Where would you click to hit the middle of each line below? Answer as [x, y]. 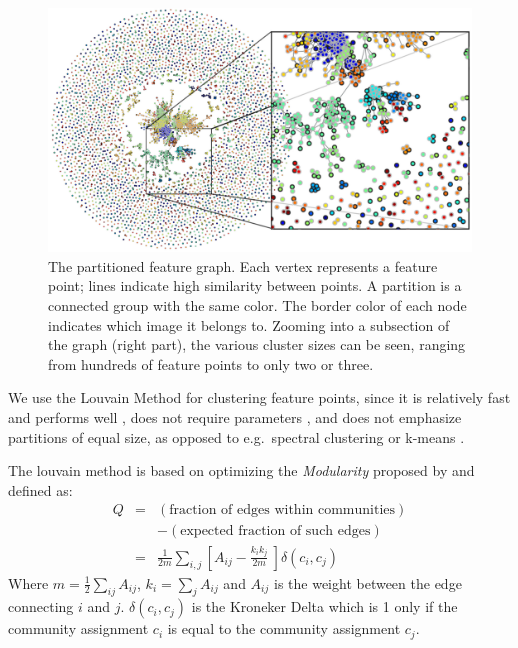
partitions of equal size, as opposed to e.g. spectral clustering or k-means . [236, 436]
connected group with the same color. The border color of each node [257, 305]
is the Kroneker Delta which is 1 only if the [324, 606]
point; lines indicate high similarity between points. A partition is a [255, 285]
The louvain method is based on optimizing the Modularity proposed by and [241, 470]
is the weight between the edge [367, 582]
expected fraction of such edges [275, 531]
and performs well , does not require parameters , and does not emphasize [235, 417]
